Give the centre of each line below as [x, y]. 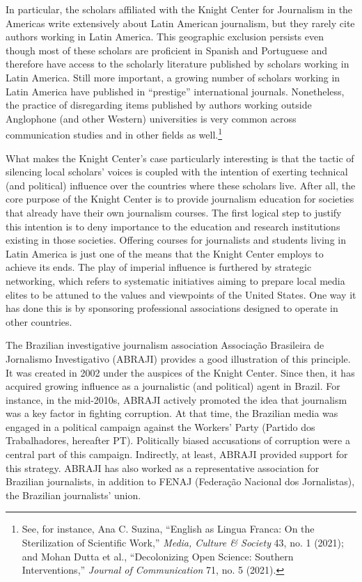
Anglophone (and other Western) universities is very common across [151, 118]
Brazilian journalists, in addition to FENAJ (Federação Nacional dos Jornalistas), [180, 481]
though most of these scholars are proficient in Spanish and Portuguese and [167, 50]
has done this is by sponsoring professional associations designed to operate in [172, 308]
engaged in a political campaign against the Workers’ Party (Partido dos [160, 426]
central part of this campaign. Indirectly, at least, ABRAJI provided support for [177, 454]
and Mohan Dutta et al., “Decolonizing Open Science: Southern [158, 556]
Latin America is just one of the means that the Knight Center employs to [165, 253]
